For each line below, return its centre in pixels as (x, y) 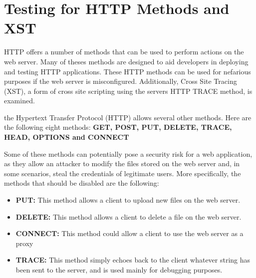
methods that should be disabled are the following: (82, 183)
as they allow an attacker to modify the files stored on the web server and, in (122, 163)
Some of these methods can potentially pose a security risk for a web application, (128, 153)
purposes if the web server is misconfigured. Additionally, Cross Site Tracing (121, 81)
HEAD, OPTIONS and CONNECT (67, 137)
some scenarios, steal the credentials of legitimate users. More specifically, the (123, 173)
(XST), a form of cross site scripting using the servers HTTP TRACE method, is (128, 91)
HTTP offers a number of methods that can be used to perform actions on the (124, 52)
